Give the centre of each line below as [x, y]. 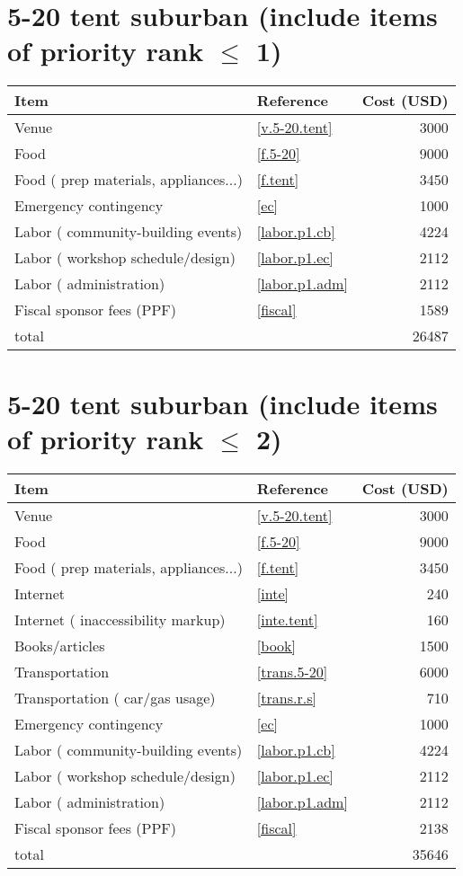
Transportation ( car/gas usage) [115, 697]
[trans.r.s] [286, 697]
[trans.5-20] [292, 671]
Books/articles [60, 645]
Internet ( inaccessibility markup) [120, 619]
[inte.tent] [287, 619]
